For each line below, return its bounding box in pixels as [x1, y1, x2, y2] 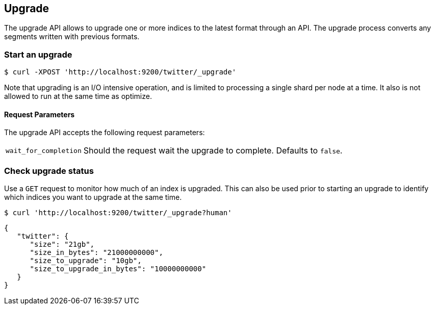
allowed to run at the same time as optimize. [4, 92, 152, 101]
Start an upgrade [4, 49, 72, 60]
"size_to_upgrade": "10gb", [30, 256, 142, 265]
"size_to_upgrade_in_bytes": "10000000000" [30, 265, 207, 273]
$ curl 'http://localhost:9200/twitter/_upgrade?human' [4, 209, 232, 217]
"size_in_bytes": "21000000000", [30, 248, 163, 257]
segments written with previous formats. [4, 32, 140, 41]
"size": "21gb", [30, 240, 95, 249]
